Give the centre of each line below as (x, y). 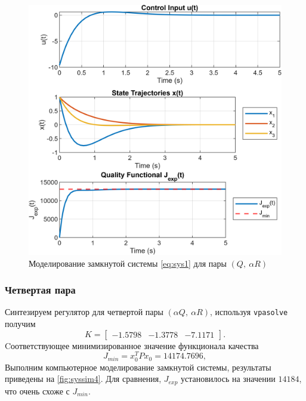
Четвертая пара (40, 290)
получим (20, 324)
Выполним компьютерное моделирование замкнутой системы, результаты (138, 367)
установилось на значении (228, 379)
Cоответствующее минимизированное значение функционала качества (132, 345)
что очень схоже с (37, 391)
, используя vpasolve (249, 312)
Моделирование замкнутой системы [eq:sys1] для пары (128, 263)
